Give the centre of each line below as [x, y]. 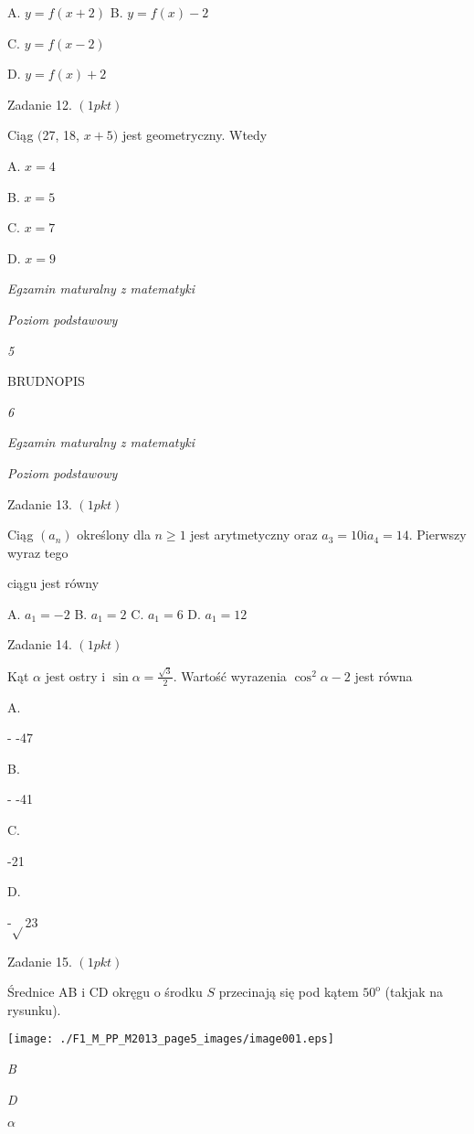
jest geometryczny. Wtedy [195, 135]
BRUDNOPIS [46, 381]
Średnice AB [42, 992]
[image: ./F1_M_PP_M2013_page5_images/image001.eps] [171, 1039]
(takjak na [414, 992]
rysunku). [34, 1009]
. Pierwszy [437, 535]
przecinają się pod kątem [289, 992]
